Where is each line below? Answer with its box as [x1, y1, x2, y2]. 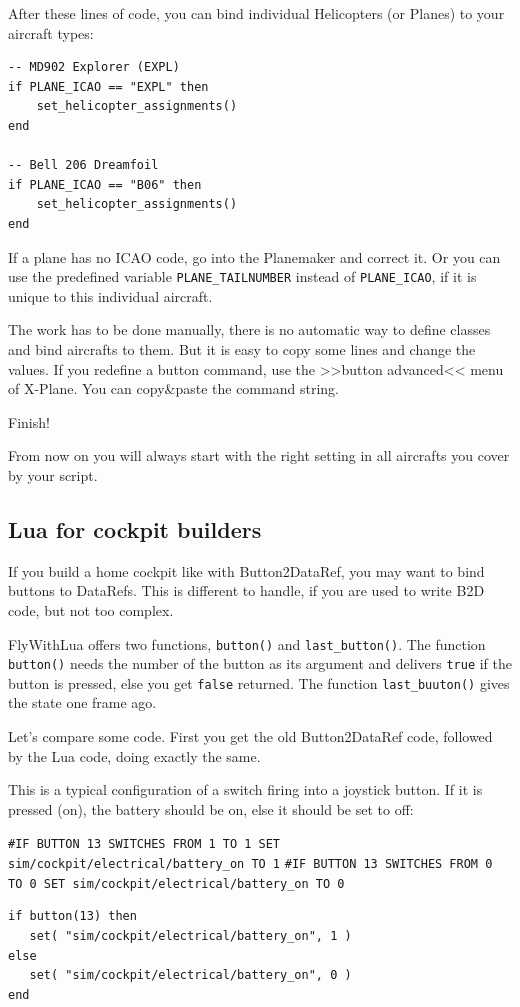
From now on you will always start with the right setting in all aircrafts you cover [8, 445, 510, 466]
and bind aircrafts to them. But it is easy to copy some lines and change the [8, 338, 476, 359]
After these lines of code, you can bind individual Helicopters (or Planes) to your [8, 3, 505, 23]
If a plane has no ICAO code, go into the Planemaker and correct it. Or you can [8, 246, 501, 267]
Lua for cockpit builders [8, 513, 262, 544]
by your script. [8, 464, 98, 485]
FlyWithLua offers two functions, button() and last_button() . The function [8, 633, 486, 654]
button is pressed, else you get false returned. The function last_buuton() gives [8, 672, 510, 693]
